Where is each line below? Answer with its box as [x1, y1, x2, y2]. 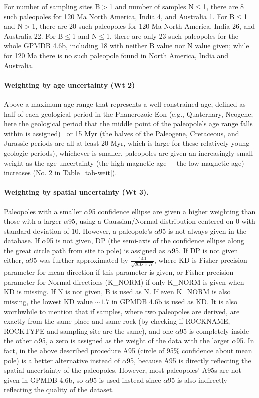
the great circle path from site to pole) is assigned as [4, 245, 165, 255]
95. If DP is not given [172, 245, 238, 255]
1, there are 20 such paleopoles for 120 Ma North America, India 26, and [32, 21, 255, 31]
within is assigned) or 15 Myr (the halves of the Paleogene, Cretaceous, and [4, 128, 239, 138]
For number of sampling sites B [4, 1, 100, 11]
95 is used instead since [89, 374, 161, 385]
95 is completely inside [180, 325, 249, 336]
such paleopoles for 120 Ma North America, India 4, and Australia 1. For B [4, 11, 235, 21]
